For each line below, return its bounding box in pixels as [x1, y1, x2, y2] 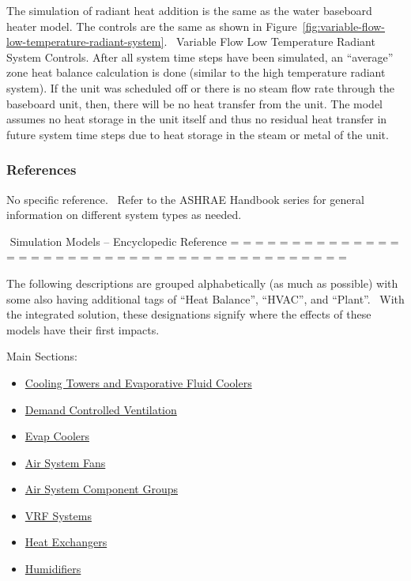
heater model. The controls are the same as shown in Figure [6, 17, 297, 34]
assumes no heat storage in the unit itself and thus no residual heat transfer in [6, 111, 387, 127]
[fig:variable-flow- [302, 17, 386, 34]
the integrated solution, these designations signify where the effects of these [6, 306, 371, 323]
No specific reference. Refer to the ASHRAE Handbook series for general [6, 191, 364, 207]
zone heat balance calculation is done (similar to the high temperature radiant [6, 64, 386, 81]
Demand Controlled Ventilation [25, 401, 177, 417]
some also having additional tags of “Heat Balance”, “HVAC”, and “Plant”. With [6, 290, 405, 307]
